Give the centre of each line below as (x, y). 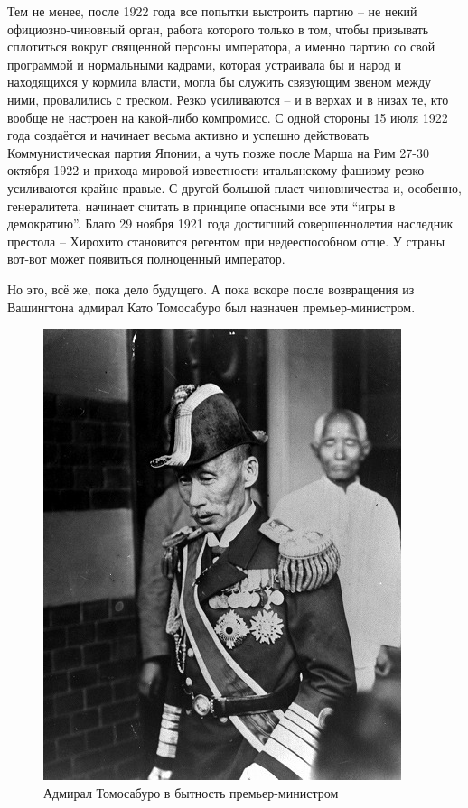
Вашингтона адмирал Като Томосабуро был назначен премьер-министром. (211, 306)
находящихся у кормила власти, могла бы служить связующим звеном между (220, 82)
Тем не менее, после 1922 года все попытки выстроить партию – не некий (212, 11)
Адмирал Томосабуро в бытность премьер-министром (191, 792)
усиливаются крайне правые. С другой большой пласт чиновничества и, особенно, (234, 187)
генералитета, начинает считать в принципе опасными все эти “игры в (201, 205)
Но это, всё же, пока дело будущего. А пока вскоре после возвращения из (211, 288)
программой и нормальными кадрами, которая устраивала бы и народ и (205, 64)
